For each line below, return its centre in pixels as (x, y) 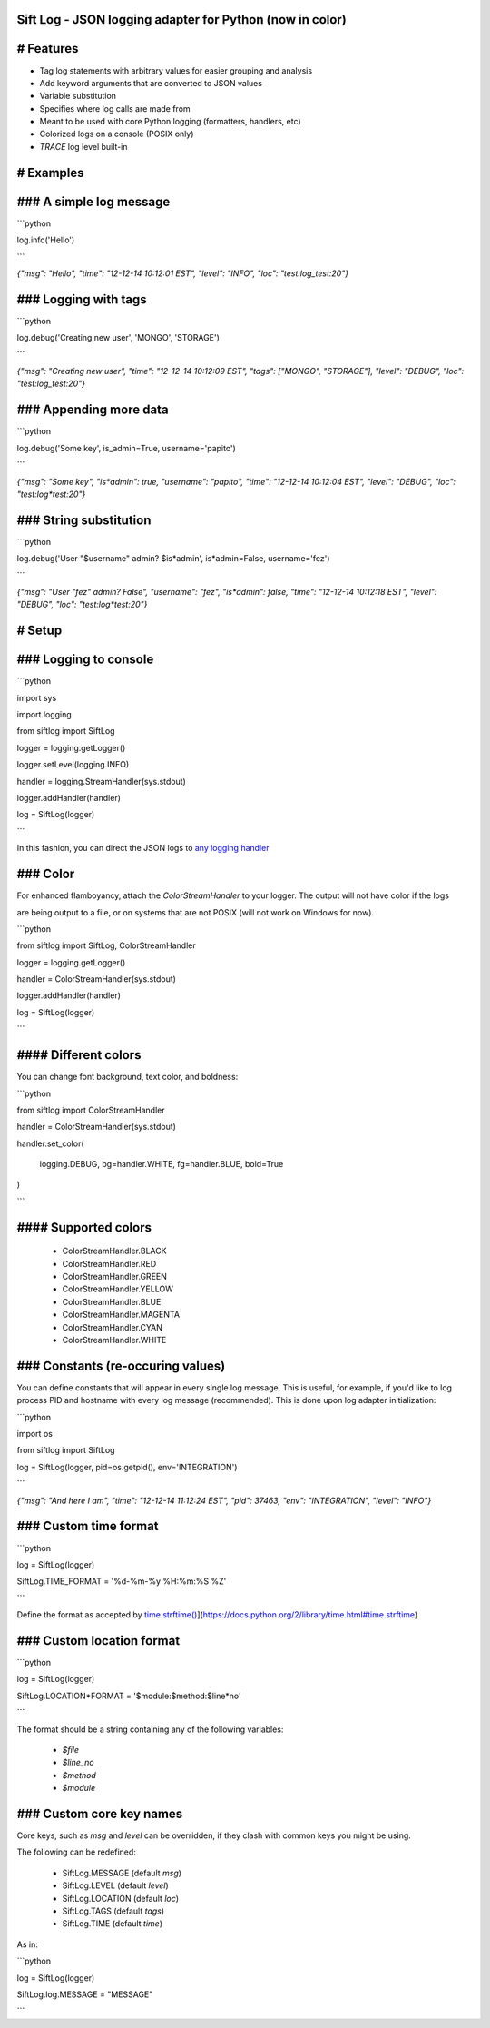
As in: (27, 1944)
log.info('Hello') (46, 240)
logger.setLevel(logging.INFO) (73, 765)
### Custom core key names (100, 1813)
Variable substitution (78, 96)
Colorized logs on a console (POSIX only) (117, 134)
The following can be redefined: (76, 1852)
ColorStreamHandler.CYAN (113, 1327)
